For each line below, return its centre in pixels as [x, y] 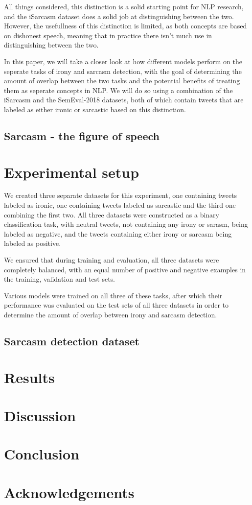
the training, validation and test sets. [60, 279]
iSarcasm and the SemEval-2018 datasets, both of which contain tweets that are [124, 100]
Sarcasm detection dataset [72, 341]
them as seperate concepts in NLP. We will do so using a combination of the [118, 90]
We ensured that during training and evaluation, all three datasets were [112, 260]
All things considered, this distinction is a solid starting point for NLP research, [124, 6]
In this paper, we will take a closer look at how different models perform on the [123, 61]
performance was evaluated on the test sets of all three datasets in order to [116, 305]
